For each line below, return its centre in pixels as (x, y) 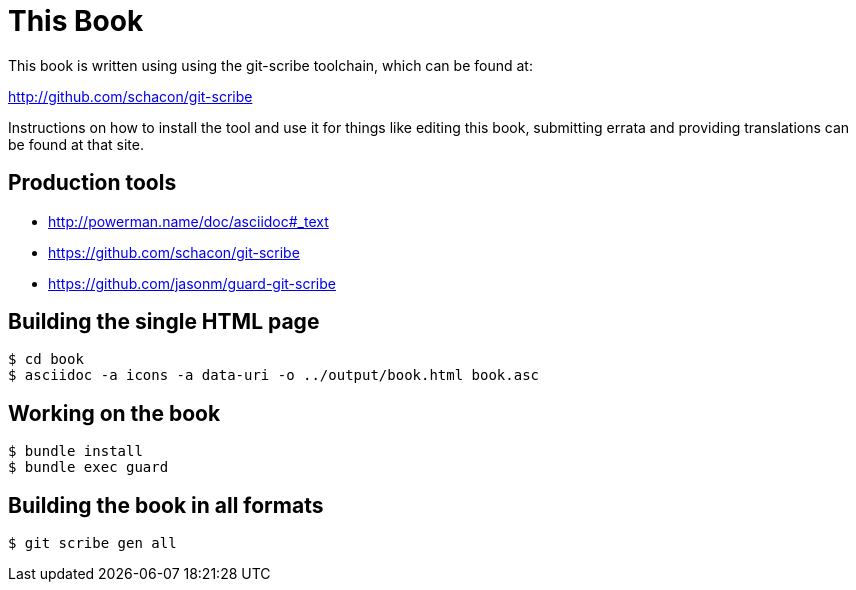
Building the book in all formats (166, 505)
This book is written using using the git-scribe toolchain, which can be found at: (270, 65)
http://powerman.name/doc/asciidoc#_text (188, 221)
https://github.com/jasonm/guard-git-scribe (192, 283)
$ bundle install (75, 451)
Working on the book (114, 413)
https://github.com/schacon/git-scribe (174, 252)
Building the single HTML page (164, 322)
